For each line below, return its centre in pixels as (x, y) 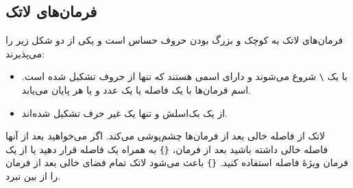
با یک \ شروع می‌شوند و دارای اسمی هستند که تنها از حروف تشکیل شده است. (184, 76)
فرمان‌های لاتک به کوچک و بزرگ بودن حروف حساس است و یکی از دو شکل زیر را (174, 40)
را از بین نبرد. (33, 176)
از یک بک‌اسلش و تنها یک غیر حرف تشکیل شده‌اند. (124, 112)
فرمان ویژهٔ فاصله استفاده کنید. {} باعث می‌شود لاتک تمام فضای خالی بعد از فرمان (177, 162)
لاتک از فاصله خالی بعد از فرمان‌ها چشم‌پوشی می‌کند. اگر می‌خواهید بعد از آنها (165, 136)
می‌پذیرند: (25, 53)
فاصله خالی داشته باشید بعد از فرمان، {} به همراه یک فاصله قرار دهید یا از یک (167, 149)
